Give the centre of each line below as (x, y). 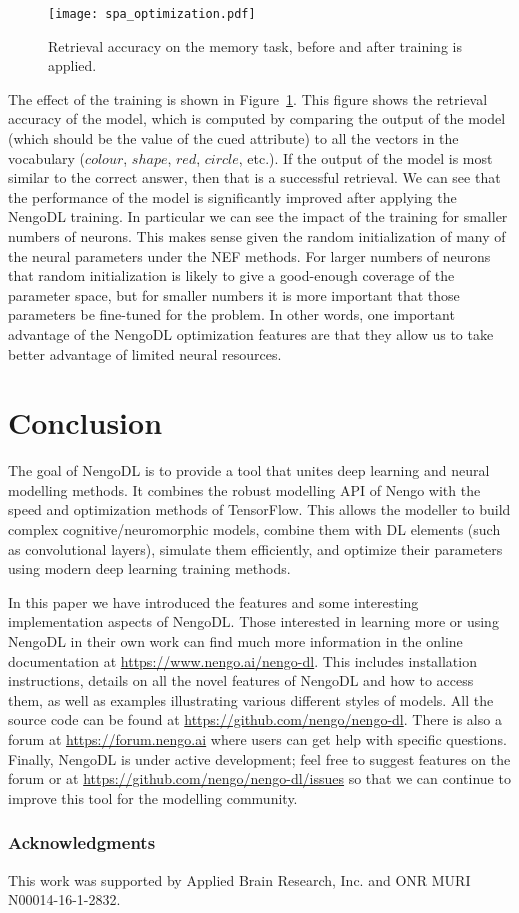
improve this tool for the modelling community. (153, 797)
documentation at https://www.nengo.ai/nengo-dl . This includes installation (242, 660)
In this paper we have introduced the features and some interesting (213, 601)
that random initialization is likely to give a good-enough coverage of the (231, 275)
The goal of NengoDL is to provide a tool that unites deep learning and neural (249, 470)
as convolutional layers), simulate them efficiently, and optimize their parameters (255, 548)
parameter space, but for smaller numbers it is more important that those (234, 294)
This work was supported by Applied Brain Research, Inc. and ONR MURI (239, 879)
